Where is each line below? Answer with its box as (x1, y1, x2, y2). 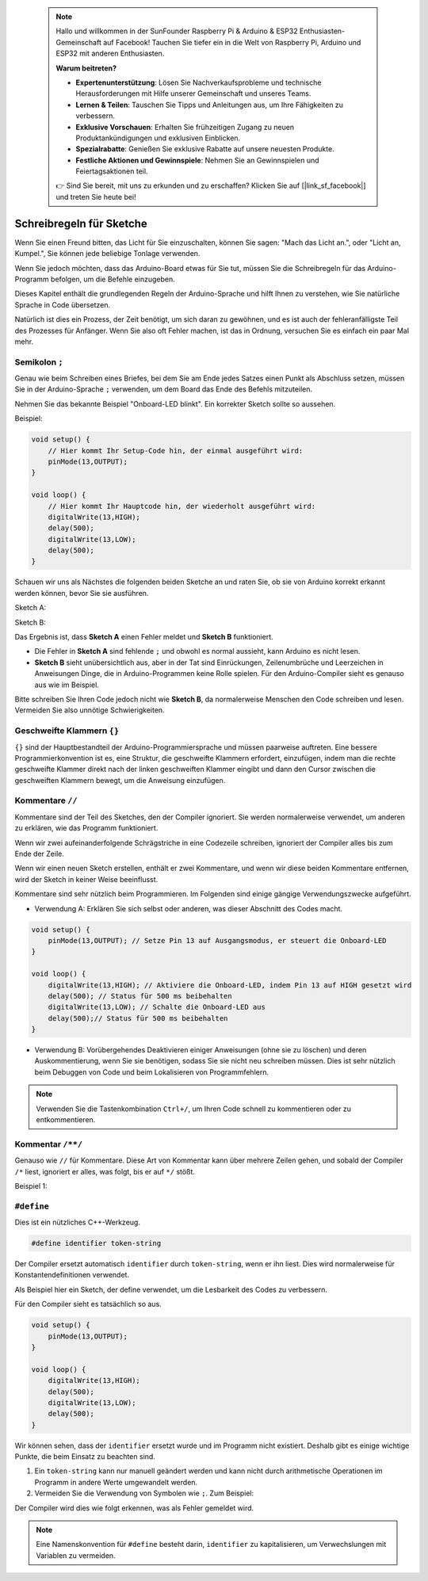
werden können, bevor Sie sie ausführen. (14, 588, 149, 598)
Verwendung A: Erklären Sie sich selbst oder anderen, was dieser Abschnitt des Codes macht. (34, 903, 343, 913)
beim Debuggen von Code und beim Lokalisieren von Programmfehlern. (34, 1067, 269, 1077)
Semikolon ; (14, 357, 63, 368)
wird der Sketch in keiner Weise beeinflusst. (14, 874, 159, 884)
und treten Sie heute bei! (55, 192, 136, 201)
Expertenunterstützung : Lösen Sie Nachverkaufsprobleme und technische (75, 78, 322, 87)
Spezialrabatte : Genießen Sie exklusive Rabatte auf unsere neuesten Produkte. (75, 144, 334, 154)
